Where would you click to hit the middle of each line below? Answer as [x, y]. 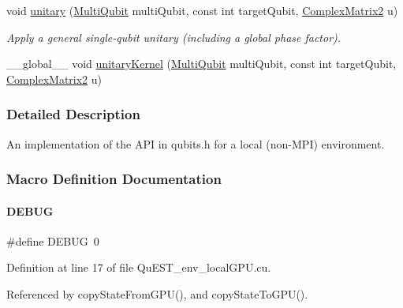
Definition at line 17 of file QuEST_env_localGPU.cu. [139, 267]
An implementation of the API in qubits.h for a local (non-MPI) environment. [196, 143]
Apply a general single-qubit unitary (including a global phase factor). [174, 37]
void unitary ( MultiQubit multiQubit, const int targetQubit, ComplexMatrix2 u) [202, 10]
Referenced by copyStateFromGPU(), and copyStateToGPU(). [157, 294]
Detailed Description [73, 114]
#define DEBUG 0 [53, 240]
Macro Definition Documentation [114, 179]
